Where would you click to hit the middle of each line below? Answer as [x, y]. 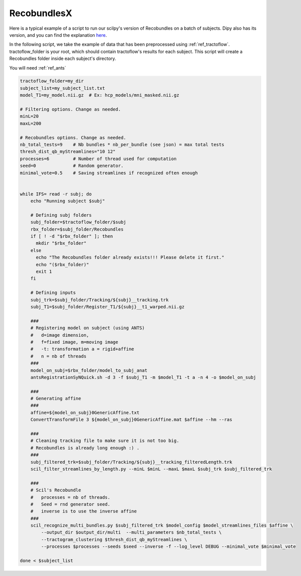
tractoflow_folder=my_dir [52, 81]
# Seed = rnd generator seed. [70, 504]
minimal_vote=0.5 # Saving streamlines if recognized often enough [109, 173]
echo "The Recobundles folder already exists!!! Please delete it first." [130, 258]
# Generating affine [56, 399]
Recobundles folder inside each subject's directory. [63, 58]
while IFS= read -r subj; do [56, 194]
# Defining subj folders [61, 215]
